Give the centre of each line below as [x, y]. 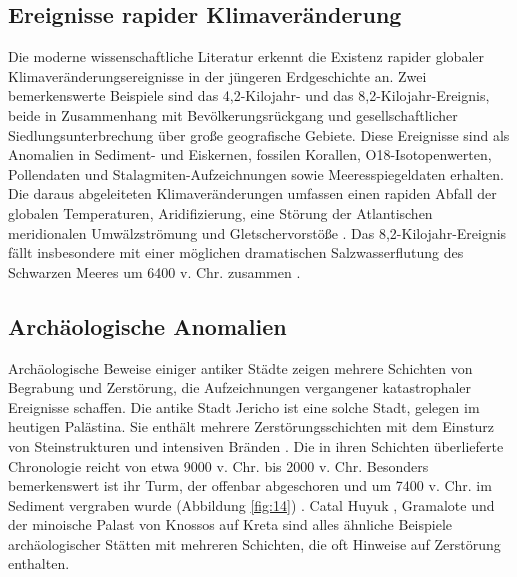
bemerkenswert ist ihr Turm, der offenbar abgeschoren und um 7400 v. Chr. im [250, 485]
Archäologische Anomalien [147, 325]
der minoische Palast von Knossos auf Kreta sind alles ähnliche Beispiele [230, 524]
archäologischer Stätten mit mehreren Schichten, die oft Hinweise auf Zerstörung [254, 543]
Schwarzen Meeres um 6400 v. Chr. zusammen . [154, 271]
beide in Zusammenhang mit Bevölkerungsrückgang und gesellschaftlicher [233, 114]
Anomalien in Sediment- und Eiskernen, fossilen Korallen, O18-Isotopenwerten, [250, 154]
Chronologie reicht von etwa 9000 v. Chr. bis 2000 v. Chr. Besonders [218, 465]
